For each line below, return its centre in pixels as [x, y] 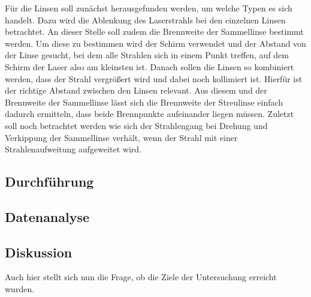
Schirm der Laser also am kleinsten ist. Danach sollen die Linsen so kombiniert [150, 66]
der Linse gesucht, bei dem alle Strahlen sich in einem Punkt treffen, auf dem [147, 55]
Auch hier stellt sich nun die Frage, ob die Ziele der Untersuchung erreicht [141, 277]
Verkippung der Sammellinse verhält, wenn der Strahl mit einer [121, 137]
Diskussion [39, 252]
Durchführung [49, 181]
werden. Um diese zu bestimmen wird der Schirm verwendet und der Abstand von [155, 43]
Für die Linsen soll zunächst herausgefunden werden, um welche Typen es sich [149, 8]
